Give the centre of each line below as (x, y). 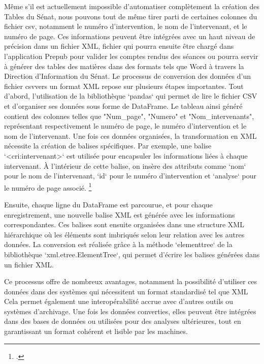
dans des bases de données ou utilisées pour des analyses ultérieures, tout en (123, 321)
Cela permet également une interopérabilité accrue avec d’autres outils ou (119, 301)
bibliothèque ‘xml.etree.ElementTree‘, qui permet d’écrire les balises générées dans (132, 254)
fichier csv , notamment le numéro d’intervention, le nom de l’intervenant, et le (126, 26)
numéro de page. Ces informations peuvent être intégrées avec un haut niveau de (130, 36)
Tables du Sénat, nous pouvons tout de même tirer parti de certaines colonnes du (131, 16)
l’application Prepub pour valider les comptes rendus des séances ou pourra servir (131, 56)
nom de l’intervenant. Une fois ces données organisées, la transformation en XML (130, 135)
